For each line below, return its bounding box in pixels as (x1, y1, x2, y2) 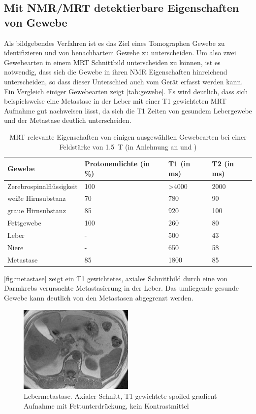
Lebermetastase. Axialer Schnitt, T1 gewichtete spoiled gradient (24, 390, 217, 401)
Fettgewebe (7, 218, 41, 228)
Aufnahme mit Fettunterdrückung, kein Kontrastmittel (24, 400, 189, 411)
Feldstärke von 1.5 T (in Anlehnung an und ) (59, 141, 197, 151)
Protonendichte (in (84, 158, 150, 169)
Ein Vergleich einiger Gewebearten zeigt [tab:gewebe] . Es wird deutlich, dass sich (4, 86, 248, 96)
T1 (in (168, 158, 191, 169)
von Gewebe (4, 14, 67, 30)
